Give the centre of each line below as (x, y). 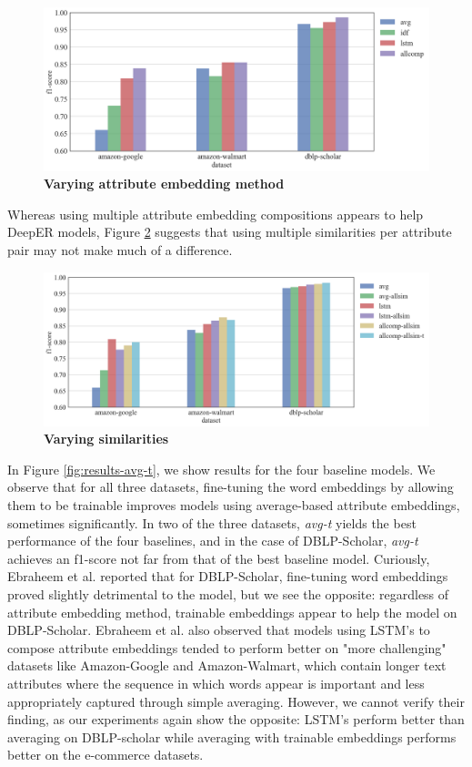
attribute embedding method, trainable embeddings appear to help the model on (232, 612)
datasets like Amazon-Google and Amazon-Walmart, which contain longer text (227, 665)
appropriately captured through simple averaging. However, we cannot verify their (236, 701)
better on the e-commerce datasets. (105, 755)
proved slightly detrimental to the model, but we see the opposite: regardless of (228, 593)
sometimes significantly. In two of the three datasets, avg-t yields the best (212, 522)
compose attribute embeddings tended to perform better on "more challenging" (227, 647)
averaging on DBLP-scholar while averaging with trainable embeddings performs (232, 736)
